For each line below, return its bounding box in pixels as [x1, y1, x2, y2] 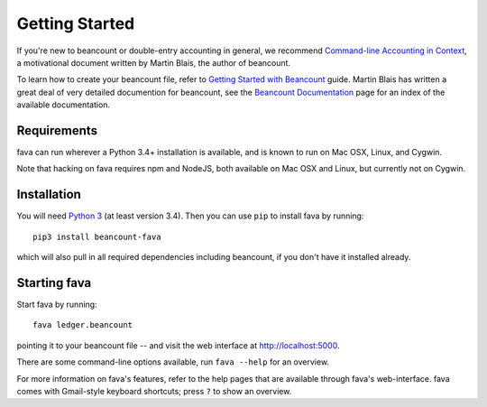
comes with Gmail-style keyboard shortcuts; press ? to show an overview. [16, 385, 292, 396]
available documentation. [16, 99, 111, 110]
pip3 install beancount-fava [32, 231, 161, 242]
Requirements [16, 123, 98, 138]
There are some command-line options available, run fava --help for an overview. [16, 356, 329, 367]
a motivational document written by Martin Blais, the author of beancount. [16, 57, 291, 68]
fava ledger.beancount [32, 320, 133, 330]
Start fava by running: [16, 299, 98, 310]
